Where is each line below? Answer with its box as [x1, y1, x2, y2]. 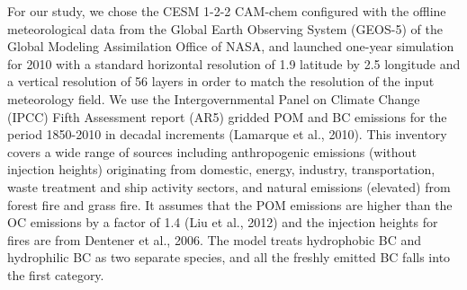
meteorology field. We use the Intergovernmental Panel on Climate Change [7, 89, 420, 108]
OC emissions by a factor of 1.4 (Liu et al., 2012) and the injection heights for [7, 213, 438, 232]
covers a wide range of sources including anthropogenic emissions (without [7, 142, 417, 161]
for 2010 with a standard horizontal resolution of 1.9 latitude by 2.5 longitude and [7, 54, 461, 73]
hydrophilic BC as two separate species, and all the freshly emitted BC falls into [7, 248, 451, 267]
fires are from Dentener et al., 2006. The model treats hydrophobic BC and [7, 230, 422, 249]
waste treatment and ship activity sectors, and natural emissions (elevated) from [7, 177, 451, 196]
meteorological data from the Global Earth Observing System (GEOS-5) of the [7, 19, 443, 38]
